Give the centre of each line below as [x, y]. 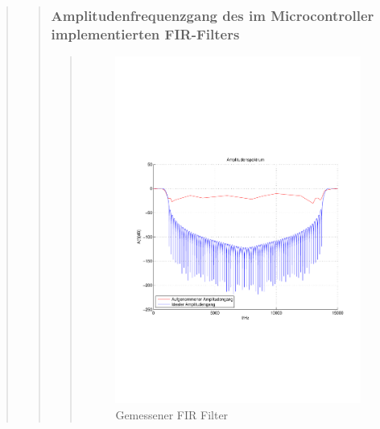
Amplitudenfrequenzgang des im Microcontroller [213, 15]
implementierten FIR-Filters [145, 33]
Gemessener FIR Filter [172, 414]
